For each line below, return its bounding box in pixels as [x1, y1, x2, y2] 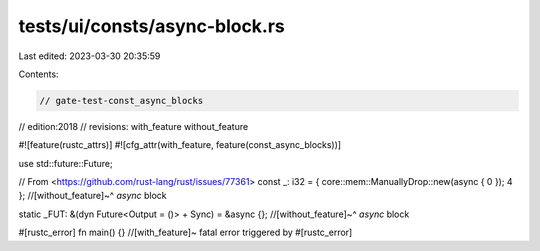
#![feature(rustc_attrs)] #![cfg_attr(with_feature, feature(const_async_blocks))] [18, 139, 342, 151]
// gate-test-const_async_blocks [39, 95, 204, 106]
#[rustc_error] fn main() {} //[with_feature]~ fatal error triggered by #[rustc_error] [18, 226, 353, 239]
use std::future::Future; [18, 157, 114, 169]
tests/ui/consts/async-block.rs [18, 15, 285, 37]
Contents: [18, 68, 59, 80]
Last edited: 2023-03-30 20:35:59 [18, 50, 161, 62]
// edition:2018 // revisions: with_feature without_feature [18, 120, 249, 132]
